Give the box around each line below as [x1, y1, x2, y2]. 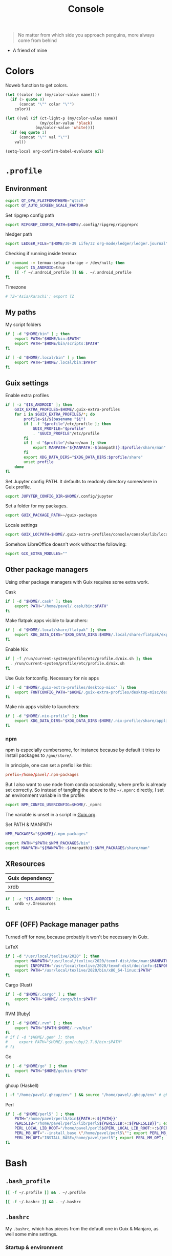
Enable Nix [5, 646, 28, 652]
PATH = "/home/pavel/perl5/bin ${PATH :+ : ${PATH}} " [14, 1116, 118, 1121]
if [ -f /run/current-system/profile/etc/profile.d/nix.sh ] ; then [5, 656, 153, 662]
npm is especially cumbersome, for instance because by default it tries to [5, 747, 160, 753]
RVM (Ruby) [5, 1011, 31, 1017]
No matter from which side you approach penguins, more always [17, 32, 155, 38]
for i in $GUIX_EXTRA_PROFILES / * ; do [14, 412, 95, 417]
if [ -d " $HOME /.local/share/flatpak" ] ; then [5, 627, 106, 633]
